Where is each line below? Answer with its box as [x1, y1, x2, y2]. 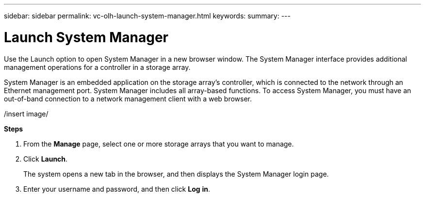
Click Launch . [23, 154, 68, 163]
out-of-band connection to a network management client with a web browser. [4, 94, 252, 103]
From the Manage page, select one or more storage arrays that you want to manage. [23, 139, 294, 148]
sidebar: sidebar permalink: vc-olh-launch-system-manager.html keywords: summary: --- [4, 12, 291, 20]
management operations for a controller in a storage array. [4, 63, 191, 71]
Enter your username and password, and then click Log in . [23, 184, 211, 193]
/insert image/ [4, 109, 49, 118]
